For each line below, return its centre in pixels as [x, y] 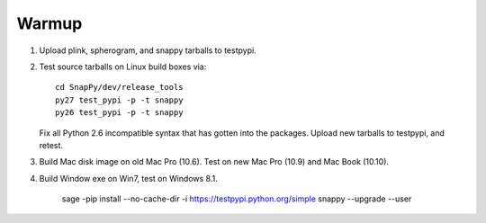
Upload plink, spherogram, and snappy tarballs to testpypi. [148, 50]
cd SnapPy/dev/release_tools [119, 87]
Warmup [49, 23]
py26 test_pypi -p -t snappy [119, 113]
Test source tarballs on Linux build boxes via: [123, 67]
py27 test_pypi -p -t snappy [119, 100]
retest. [51, 145]
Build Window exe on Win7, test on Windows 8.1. [128, 178]
